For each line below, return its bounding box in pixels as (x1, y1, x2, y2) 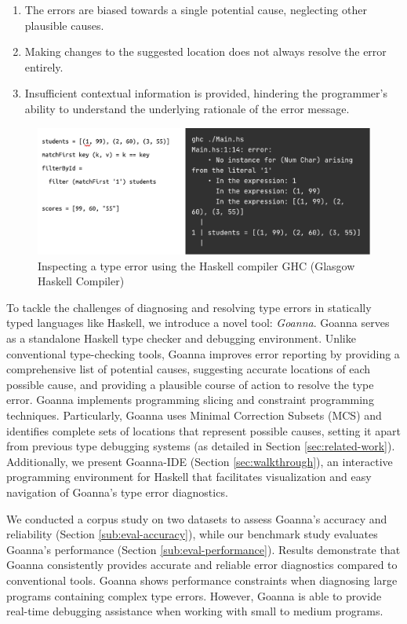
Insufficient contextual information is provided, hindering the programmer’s (24, 85, 387, 101)
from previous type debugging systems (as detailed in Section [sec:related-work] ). (6, 438, 395, 454)
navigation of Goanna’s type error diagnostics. (6, 483, 228, 500)
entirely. (24, 58, 64, 75)
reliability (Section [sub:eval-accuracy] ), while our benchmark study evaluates (6, 526, 378, 542)
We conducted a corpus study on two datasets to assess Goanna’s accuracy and (6, 510, 387, 527)
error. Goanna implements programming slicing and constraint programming (6, 391, 374, 408)
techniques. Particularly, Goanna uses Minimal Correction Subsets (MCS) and (6, 406, 382, 423)
